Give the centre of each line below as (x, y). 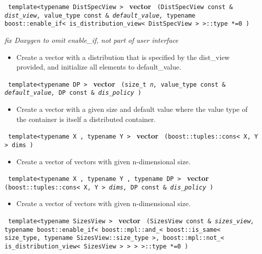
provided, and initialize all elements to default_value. (99, 67)
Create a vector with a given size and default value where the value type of (132, 109)
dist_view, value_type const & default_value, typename (100, 15)
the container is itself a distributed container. (86, 119)
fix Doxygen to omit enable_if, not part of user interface (92, 40)
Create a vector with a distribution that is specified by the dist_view (123, 57)
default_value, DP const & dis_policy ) (73, 93)
